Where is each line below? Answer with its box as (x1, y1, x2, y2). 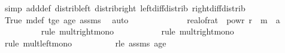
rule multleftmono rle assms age (4, 36, 166, 49)
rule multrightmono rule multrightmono (41, 25, 234, 38)
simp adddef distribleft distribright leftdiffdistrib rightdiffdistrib (4, 2, 245, 14)
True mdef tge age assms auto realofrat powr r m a (4, 13, 280, 26)
